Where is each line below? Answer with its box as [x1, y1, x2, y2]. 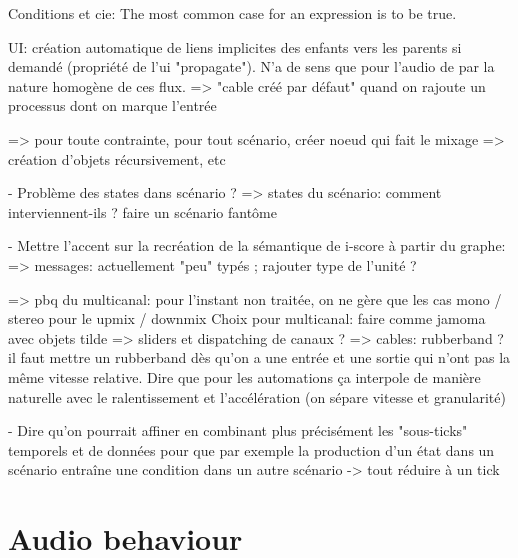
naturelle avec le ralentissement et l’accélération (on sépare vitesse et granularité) [8, 386, 506, 407]
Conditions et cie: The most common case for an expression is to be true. [8, 3, 457, 23]
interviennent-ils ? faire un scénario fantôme [8, 201, 277, 222]
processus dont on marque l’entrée [8, 95, 217, 116]
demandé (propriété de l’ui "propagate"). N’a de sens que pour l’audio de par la [8, 56, 495, 77]
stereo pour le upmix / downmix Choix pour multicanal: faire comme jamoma [8, 308, 486, 329]
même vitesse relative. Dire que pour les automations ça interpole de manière [8, 366, 481, 387]
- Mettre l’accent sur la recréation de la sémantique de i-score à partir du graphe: [8, 235, 506, 256]
